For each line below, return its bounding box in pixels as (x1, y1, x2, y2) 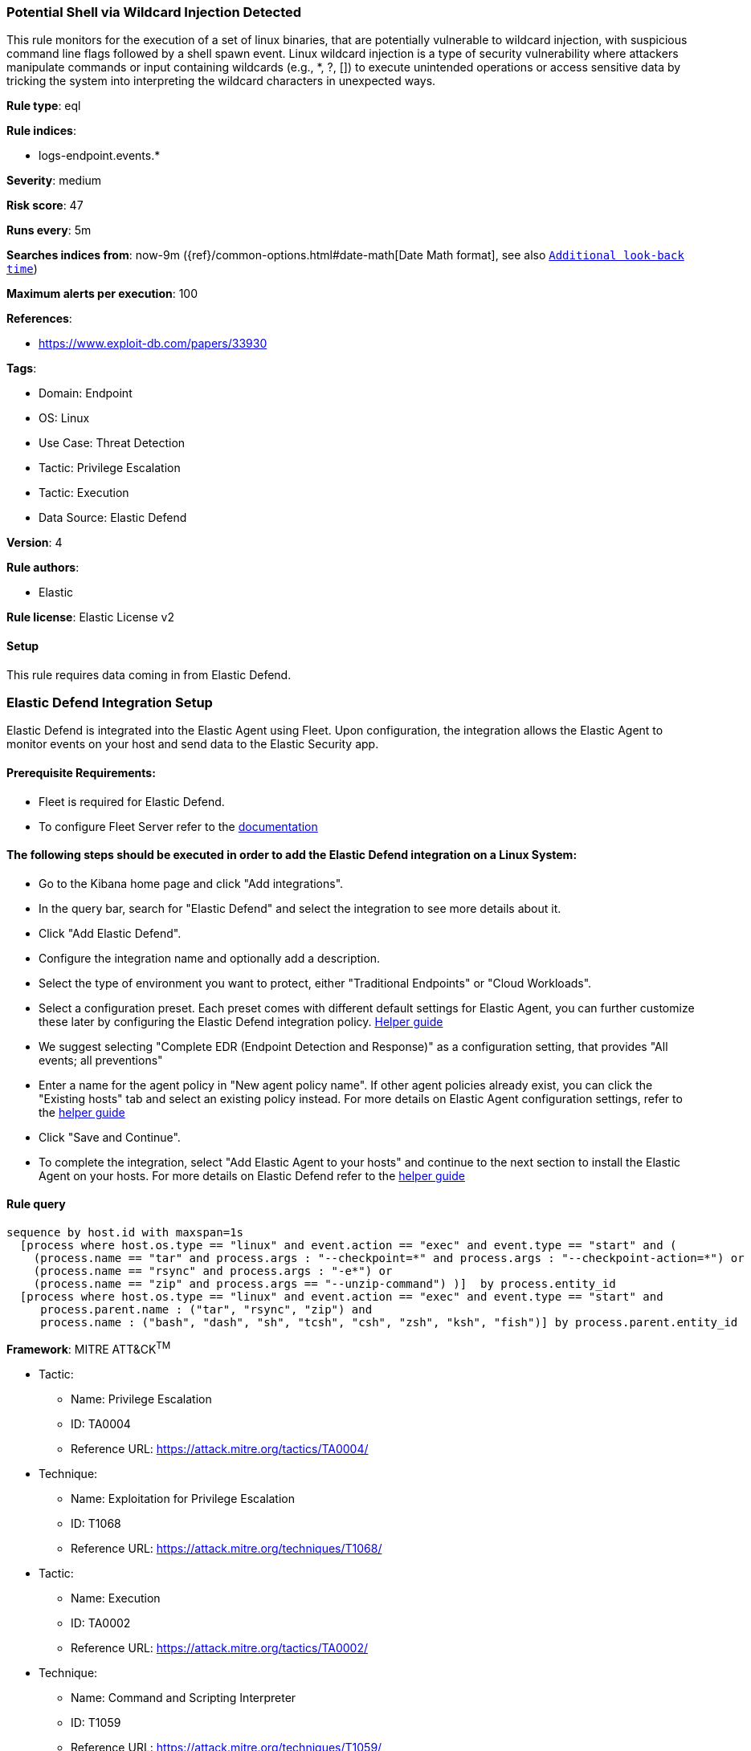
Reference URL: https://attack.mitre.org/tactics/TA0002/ (71, 1640, 369, 1655)
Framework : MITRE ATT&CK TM (6, 1340, 171, 1356)
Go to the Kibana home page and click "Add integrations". (39, 876, 344, 890)
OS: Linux (39, 411, 90, 426)
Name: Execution (71, 1590, 161, 1605)
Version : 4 (6, 535, 63, 550)
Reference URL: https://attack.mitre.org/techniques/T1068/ (71, 1541, 382, 1555)
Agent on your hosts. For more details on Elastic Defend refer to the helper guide (39, 1168, 465, 1183)
